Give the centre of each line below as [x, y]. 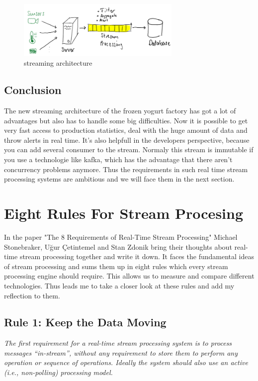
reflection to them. [32, 295]
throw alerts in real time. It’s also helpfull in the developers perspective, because [127, 140]
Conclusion [33, 90]
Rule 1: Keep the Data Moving [85, 322]
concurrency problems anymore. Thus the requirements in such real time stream [126, 169]
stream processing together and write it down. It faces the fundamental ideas [137, 256]
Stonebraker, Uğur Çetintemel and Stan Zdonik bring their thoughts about [118, 246]
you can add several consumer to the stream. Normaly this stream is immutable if [129, 149]
